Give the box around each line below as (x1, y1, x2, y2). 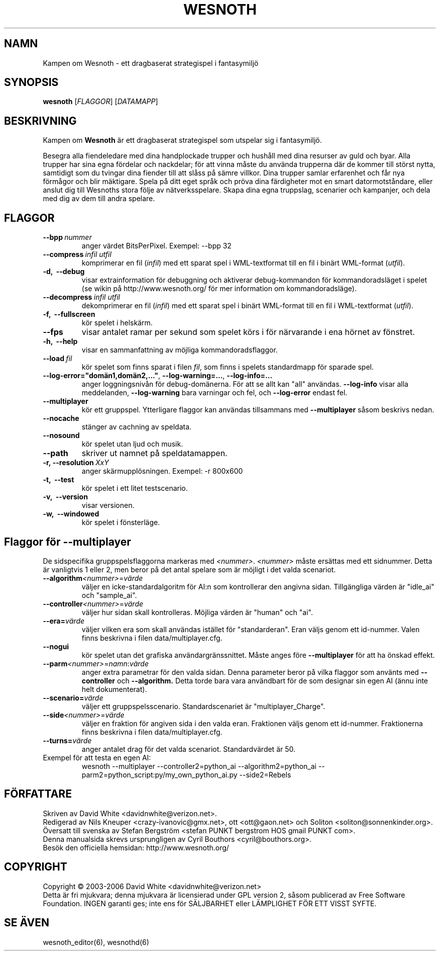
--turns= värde (43, 736, 92, 745)
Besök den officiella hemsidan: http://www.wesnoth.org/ (43, 843, 229, 852)
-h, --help (43, 337, 78, 346)
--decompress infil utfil (43, 293, 120, 302)
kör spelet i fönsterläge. (81, 518, 160, 527)
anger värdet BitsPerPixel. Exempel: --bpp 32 (81, 241, 232, 250)
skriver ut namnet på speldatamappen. (81, 448, 228, 459)
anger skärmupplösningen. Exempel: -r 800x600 (81, 467, 243, 476)
